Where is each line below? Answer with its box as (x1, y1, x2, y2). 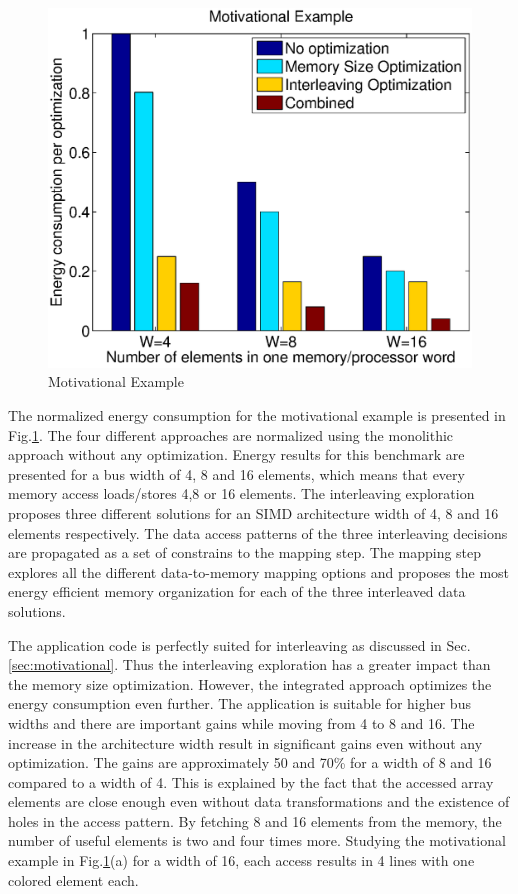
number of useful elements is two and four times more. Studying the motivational (8, 830, 506, 851)
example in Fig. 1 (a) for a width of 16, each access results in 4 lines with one (8, 850, 475, 871)
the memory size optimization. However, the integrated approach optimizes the (8, 673, 492, 694)
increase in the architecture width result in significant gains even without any (8, 732, 483, 753)
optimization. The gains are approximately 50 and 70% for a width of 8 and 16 (8, 752, 492, 773)
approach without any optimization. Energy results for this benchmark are (8, 444, 465, 465)
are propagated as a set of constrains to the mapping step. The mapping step (8, 542, 482, 563)
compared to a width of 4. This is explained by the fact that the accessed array (8, 771, 494, 792)
